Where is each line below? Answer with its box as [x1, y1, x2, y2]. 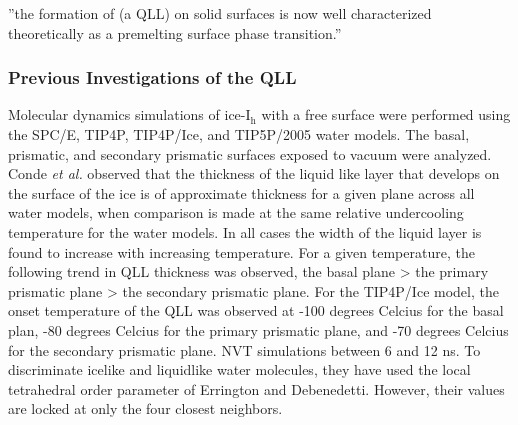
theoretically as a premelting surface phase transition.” [8, 22, 342, 43]
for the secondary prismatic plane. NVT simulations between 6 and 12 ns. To [8, 339, 481, 360]
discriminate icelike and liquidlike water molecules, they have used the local [8, 359, 471, 380]
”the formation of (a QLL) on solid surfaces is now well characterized [8, 3, 432, 23]
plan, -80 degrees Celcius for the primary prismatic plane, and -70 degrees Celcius [8, 319, 509, 340]
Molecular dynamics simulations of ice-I [8, 104, 251, 125]
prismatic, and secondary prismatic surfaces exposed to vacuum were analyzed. [8, 143, 492, 164]
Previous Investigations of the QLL [8, 65, 297, 90]
